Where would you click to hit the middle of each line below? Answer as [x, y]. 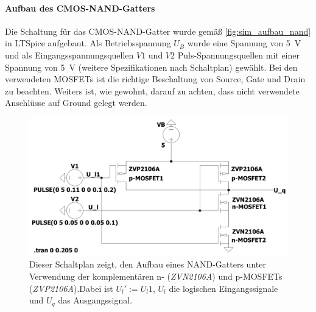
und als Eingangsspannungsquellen [69, 55]
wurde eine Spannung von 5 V [244, 43]
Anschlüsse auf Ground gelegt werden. [76, 103]
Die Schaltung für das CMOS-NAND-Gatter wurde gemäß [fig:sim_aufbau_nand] [158, 31]
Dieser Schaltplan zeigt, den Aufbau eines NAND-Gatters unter [148, 264]
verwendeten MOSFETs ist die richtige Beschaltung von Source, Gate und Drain [155, 79]
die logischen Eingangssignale [223, 288]
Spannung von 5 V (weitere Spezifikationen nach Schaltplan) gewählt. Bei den [151, 67]
